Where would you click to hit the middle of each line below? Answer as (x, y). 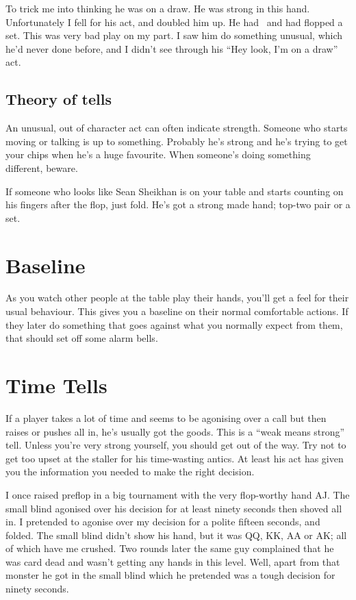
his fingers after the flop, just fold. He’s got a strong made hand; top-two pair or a (178, 204)
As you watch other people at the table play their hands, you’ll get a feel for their (177, 298)
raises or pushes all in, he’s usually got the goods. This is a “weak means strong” (175, 431)
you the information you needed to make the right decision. (130, 472)
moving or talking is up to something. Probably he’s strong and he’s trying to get (177, 141)
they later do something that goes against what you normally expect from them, (174, 324)
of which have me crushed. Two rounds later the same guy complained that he (170, 548)
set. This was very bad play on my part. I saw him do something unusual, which (174, 35)
